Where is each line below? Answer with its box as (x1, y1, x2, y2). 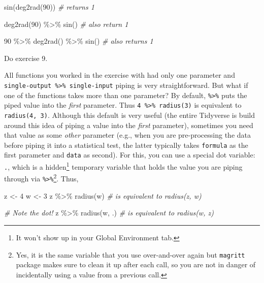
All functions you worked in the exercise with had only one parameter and (4, 70, 235, 80)
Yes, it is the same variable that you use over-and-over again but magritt (16, 249, 245, 260)
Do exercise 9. (4, 52, 48, 63)
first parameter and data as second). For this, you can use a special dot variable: (4, 149, 255, 160)
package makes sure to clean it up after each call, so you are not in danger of (16, 259, 256, 270)
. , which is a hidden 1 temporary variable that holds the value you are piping (4, 160, 243, 172)
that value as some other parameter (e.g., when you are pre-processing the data (4, 130, 251, 140)
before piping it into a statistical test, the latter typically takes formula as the (4, 139, 248, 150)
